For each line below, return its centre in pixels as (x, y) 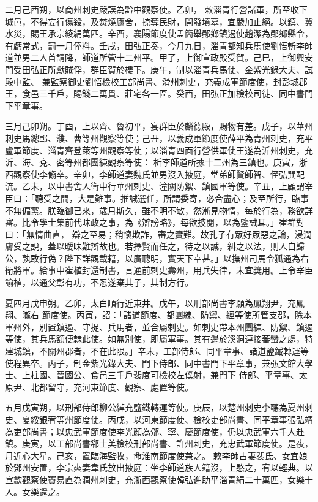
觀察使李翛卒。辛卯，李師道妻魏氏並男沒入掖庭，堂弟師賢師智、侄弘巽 (154, 174)
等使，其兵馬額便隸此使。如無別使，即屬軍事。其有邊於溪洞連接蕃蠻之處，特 (159, 339)
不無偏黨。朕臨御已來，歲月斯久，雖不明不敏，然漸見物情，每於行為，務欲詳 (159, 210)
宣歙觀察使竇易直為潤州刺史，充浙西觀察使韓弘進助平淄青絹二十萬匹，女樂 (155, 479)
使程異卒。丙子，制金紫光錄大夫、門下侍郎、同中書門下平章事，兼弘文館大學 (159, 363)
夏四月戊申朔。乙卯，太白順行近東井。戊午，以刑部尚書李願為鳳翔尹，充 (150, 302)
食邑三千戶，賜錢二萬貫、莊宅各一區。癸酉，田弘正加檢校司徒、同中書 (163, 93)
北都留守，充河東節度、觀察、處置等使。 (112, 386)
